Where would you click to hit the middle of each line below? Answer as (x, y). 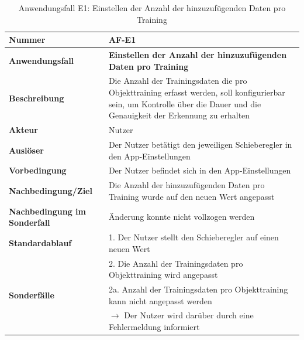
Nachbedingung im (47, 211)
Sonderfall (30, 222)
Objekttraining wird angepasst (163, 275)
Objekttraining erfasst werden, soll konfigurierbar (197, 92)
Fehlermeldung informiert (154, 327)
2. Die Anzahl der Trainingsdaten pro (176, 263)
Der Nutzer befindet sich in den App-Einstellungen (200, 170)
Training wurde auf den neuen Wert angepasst (191, 196)
